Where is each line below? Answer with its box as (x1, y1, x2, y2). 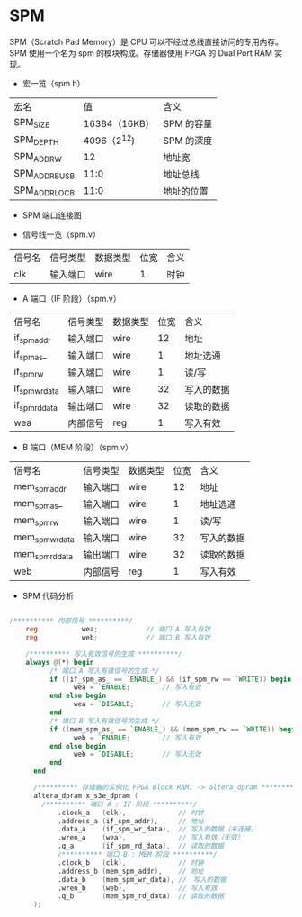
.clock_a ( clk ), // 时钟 (57, 808, 204, 817)
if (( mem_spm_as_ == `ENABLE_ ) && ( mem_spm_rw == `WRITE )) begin (49, 724, 299, 734)
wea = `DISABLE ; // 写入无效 (73, 700, 202, 709)
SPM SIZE (13, 116, 50, 131)
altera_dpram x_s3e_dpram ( (32, 791, 139, 800)
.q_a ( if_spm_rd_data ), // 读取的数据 (57, 841, 225, 851)
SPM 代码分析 (22, 591, 75, 602)
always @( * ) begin (25, 658, 94, 667)
